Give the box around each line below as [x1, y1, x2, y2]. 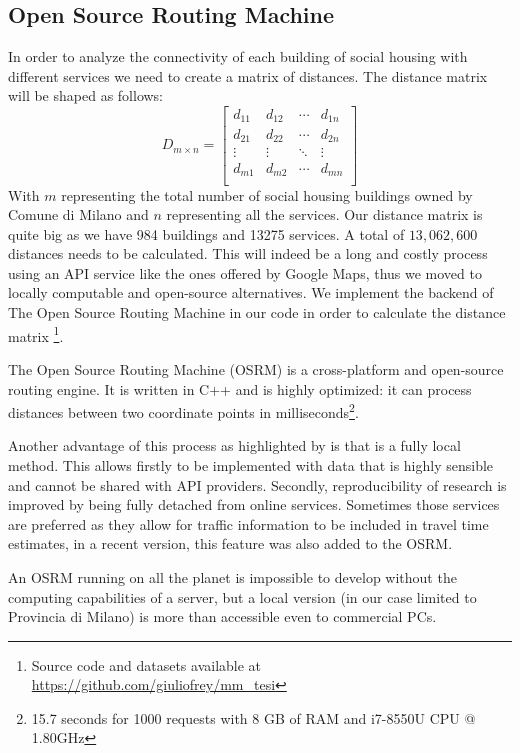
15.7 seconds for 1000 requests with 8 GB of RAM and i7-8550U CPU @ [31, 707, 476, 728]
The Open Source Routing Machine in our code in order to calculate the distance [8, 302, 506, 323]
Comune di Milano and [8, 204, 149, 225]
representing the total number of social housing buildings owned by [61, 184, 473, 205]
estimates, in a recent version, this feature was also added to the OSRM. [8, 533, 453, 554]
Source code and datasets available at [31, 654, 262, 675]
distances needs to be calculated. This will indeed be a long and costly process [8, 243, 488, 264]
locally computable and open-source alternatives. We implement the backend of [8, 282, 494, 303]
